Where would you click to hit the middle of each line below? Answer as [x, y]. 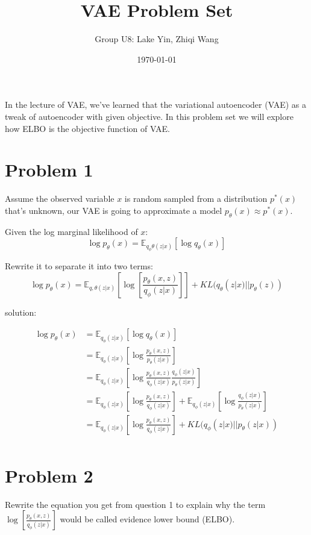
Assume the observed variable [60, 199]
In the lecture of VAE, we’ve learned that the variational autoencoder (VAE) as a [155, 105]
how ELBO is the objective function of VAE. [87, 128]
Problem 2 [49, 475]
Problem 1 [49, 170]
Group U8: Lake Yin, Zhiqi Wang [157, 39]
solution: [21, 312]
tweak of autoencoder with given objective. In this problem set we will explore [149, 116]
